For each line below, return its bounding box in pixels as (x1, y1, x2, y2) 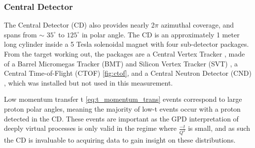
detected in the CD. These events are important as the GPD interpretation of (4, 113, 239, 123)
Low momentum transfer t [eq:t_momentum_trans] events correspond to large (4, 94, 242, 104)
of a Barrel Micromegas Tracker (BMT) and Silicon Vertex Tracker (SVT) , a (4, 58, 238, 68)
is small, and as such (188, 123, 251, 133)
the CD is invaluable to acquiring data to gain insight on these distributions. (4, 135, 236, 145)
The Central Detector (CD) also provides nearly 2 (4, 20, 155, 30)
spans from (4, 29, 37, 39)
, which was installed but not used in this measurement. (4, 77, 173, 88)
